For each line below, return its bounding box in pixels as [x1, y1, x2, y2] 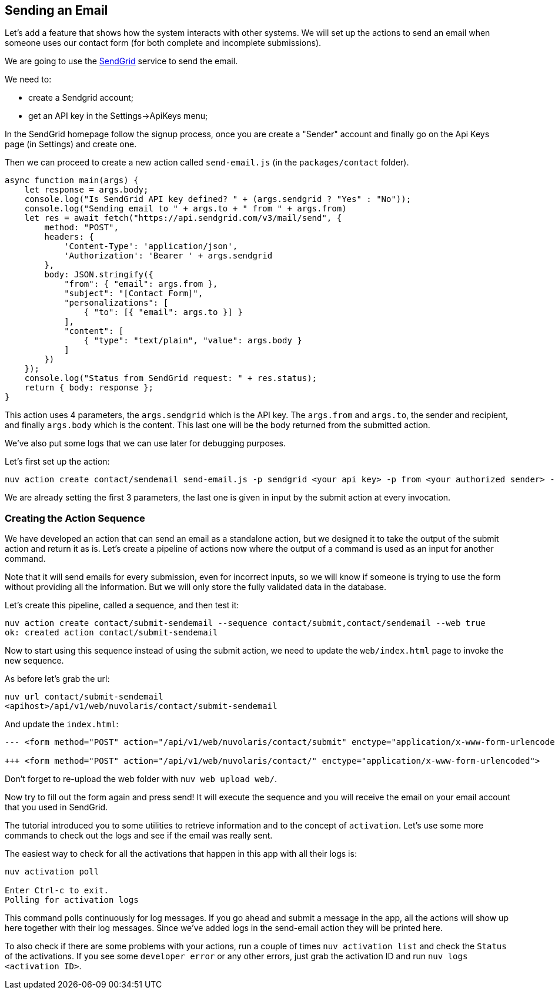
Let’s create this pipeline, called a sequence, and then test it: [5, 600, 239, 611]
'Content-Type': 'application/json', [64, 241, 238, 251]
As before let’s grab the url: [5, 674, 110, 684]
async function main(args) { [5, 175, 139, 185]
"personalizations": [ [64, 298, 169, 308]
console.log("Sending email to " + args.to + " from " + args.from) [24, 204, 347, 214]
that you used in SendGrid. [5, 802, 108, 813]
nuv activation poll [5, 867, 99, 877]
